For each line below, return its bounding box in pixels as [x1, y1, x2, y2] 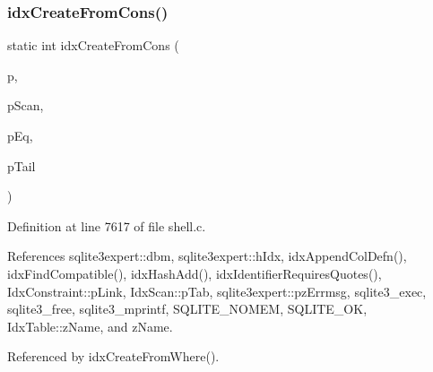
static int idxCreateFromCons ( [7, 36, 179, 55]
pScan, [7, 96, 44, 115]
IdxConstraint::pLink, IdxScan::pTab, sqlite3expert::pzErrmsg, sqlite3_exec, [7, 281, 427, 300]
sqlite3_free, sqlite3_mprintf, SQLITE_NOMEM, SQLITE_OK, [7, 299, 368, 318]
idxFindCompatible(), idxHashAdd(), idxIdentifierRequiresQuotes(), [7, 264, 382, 282]
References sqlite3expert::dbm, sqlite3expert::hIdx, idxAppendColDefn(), [7, 247, 407, 265]
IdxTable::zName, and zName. [7, 316, 173, 335]
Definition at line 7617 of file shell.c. [7, 216, 206, 235]
